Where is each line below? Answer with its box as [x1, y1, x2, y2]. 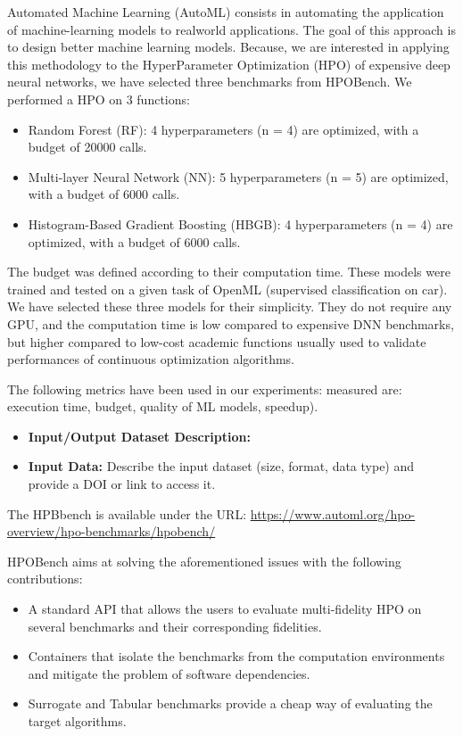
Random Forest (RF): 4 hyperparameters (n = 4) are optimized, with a [28, 120, 419, 138]
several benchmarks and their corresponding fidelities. [28, 616, 322, 635]
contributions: [7, 569, 83, 588]
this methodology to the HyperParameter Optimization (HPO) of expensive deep [7, 54, 451, 73]
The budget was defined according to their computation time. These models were [7, 262, 451, 281]
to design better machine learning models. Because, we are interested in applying [7, 37, 450, 56]
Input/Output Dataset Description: [28, 426, 251, 445]
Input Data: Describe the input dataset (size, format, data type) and [28, 457, 415, 476]
